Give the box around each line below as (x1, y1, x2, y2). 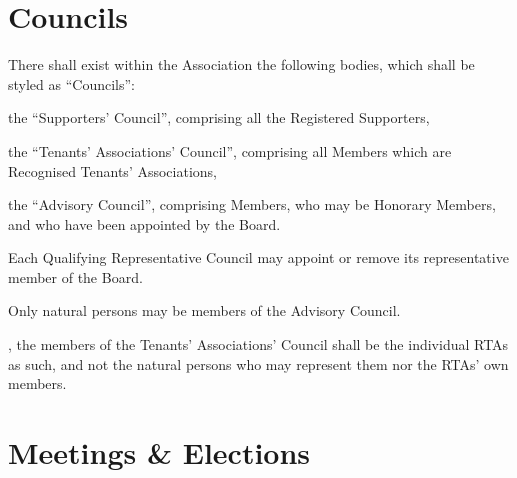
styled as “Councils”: (8, 73, 135, 94)
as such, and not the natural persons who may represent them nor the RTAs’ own (8, 353, 509, 374)
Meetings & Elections (8, 432, 311, 473)
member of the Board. (8, 266, 143, 287)
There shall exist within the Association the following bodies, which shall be (8, 54, 475, 75)
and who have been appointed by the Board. (8, 213, 281, 234)
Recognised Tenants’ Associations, (8, 160, 218, 181)
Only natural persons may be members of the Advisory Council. (8, 300, 401, 321)
